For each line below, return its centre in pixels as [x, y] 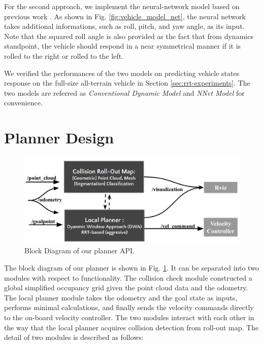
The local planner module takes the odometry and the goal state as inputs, [121, 297]
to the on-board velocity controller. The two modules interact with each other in [129, 317]
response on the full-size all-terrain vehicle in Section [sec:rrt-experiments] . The [127, 83]
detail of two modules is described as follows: [74, 337]
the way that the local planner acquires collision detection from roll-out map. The [131, 327]
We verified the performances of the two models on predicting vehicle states [122, 73]
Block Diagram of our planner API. [79, 251]
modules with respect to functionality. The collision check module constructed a [128, 277]
